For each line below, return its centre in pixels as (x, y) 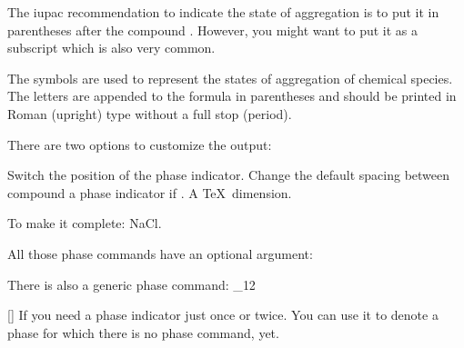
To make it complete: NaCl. (85, 223)
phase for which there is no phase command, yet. (143, 332)
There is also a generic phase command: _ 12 (131, 284)
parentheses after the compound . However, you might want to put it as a (213, 30)
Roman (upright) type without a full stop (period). (150, 113)
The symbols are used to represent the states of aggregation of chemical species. (230, 78)
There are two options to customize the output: (140, 144)
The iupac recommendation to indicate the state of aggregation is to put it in (223, 12)
